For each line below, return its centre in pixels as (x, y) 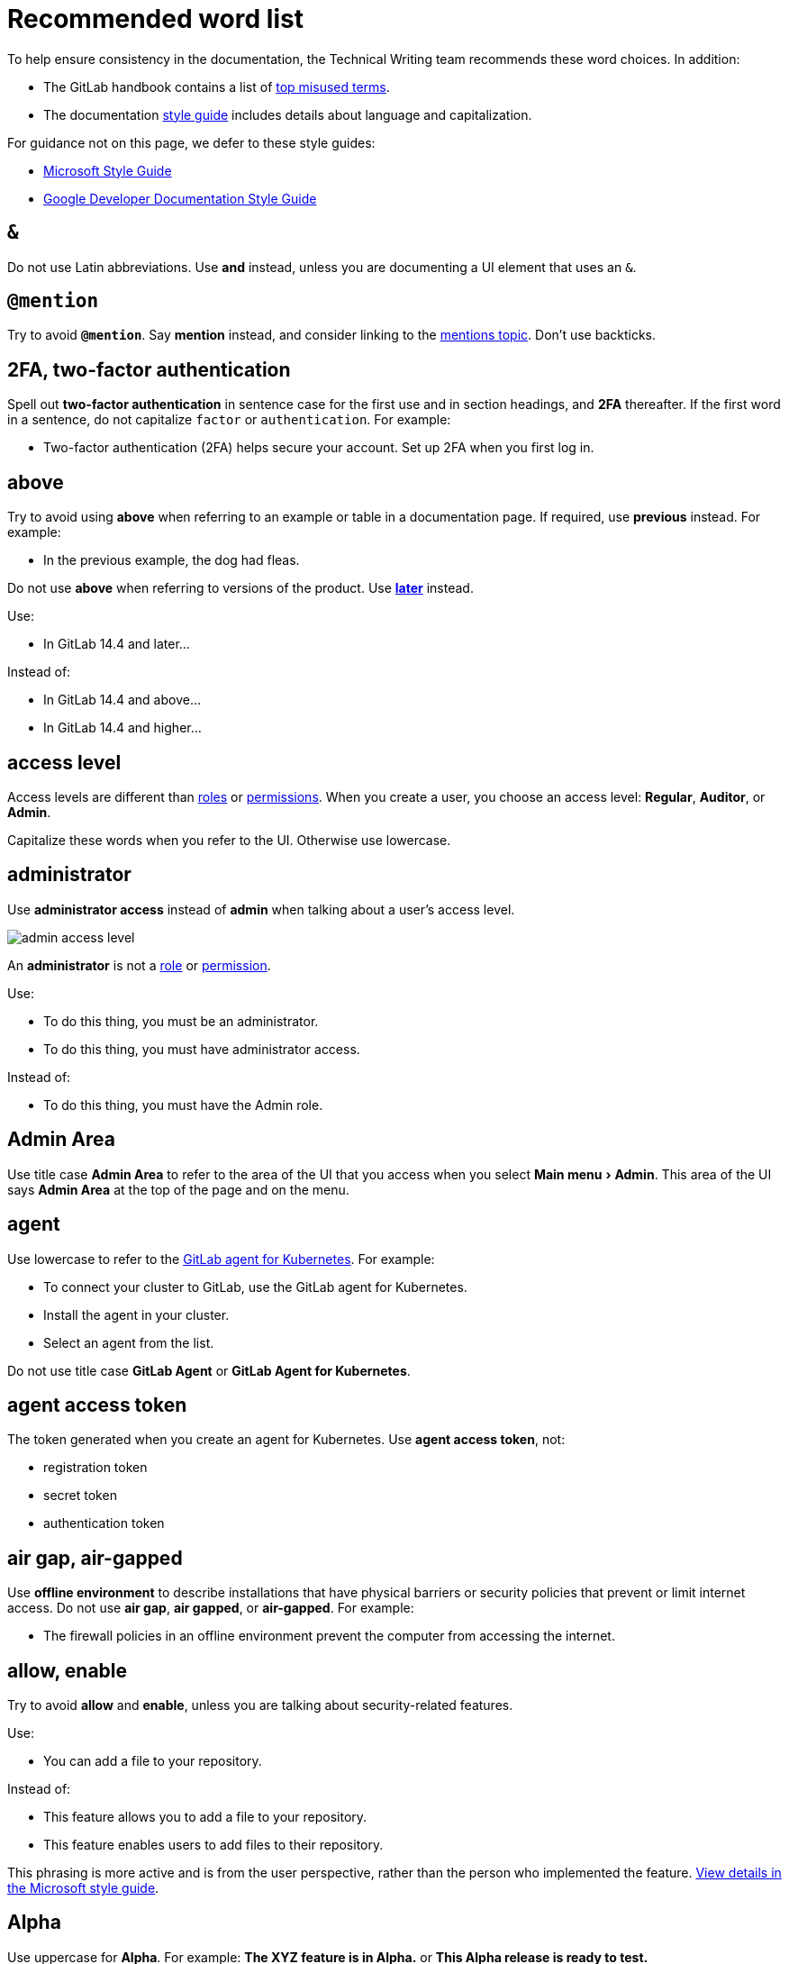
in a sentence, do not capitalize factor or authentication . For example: (229, 420)
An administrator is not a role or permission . (139, 965)
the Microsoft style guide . (83, 1888)
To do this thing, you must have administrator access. (202, 1049)
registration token (95, 1468)
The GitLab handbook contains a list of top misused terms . (217, 86)
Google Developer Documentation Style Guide (180, 198)
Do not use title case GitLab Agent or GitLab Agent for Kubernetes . (209, 1370)
